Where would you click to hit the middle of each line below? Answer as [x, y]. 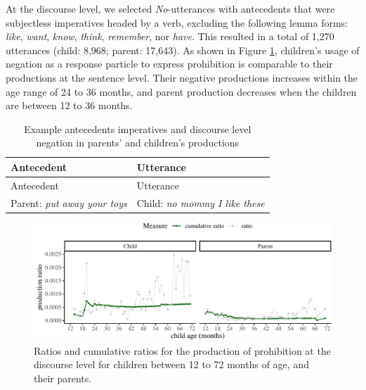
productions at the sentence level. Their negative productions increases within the [182, 77]
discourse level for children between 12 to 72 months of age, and [171, 364]
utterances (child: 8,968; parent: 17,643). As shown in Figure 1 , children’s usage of [183, 50]
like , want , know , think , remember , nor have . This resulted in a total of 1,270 [170, 36]
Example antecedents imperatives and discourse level [138, 128]
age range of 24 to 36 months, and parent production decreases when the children [181, 91]
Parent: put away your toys [69, 202]
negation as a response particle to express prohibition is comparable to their [169, 64]
